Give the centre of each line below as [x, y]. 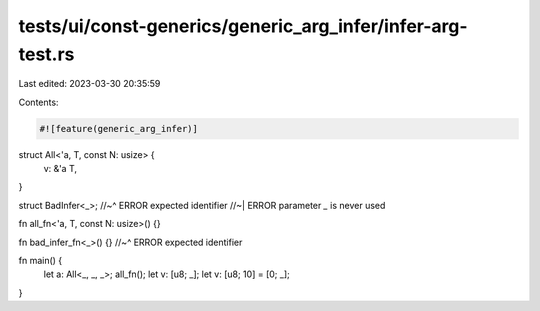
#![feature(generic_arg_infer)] [119, 128]
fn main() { [40, 261]
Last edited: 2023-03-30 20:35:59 [89, 84]
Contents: [38, 102]
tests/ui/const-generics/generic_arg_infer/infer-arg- [243, 26]
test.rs [46, 54]
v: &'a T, [60, 169]
